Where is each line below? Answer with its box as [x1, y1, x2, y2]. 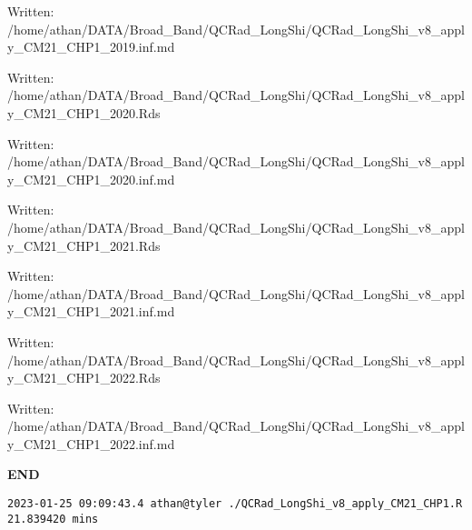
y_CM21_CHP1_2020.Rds [7, 103, 161, 122]
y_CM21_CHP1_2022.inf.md [7, 434, 175, 453]
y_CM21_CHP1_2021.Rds [7, 235, 161, 255]
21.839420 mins [7, 512, 99, 525]
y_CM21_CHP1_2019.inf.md [7, 37, 175, 56]
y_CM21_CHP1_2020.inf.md [7, 169, 175, 188]
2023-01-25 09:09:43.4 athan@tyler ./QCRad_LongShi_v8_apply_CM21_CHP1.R [7, 497, 463, 511]
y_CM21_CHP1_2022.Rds [7, 368, 161, 387]
